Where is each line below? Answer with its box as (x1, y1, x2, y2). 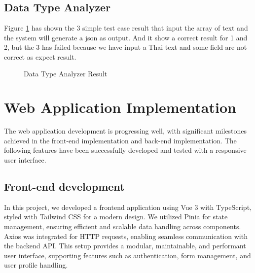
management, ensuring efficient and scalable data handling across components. (4, 221, 241, 232)
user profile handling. (4, 260, 68, 270)
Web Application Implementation (4, 97, 236, 117)
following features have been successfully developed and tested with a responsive (4, 145, 247, 155)
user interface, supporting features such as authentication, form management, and (4, 250, 251, 260)
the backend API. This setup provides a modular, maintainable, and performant (4, 240, 246, 251)
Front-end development (4, 179, 125, 194)
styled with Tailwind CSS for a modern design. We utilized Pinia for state (4, 211, 228, 222)
